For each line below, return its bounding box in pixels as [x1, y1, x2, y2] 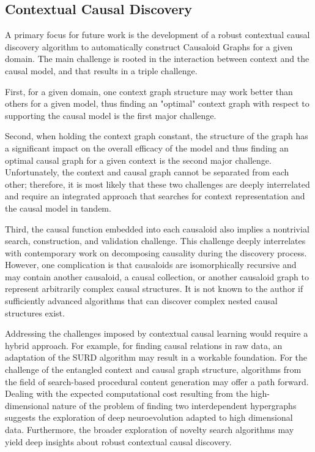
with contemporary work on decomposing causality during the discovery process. [5, 246, 307, 259]
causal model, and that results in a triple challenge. [5, 64, 198, 77]
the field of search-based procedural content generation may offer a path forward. [5, 375, 309, 388]
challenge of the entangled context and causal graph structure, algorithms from [5, 363, 302, 376]
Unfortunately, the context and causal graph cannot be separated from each [5, 166, 289, 178]
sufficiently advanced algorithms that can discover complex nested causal [5, 294, 278, 307]
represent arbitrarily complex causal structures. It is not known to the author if [5, 282, 303, 295]
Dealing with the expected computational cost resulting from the [5, 387, 248, 400]
